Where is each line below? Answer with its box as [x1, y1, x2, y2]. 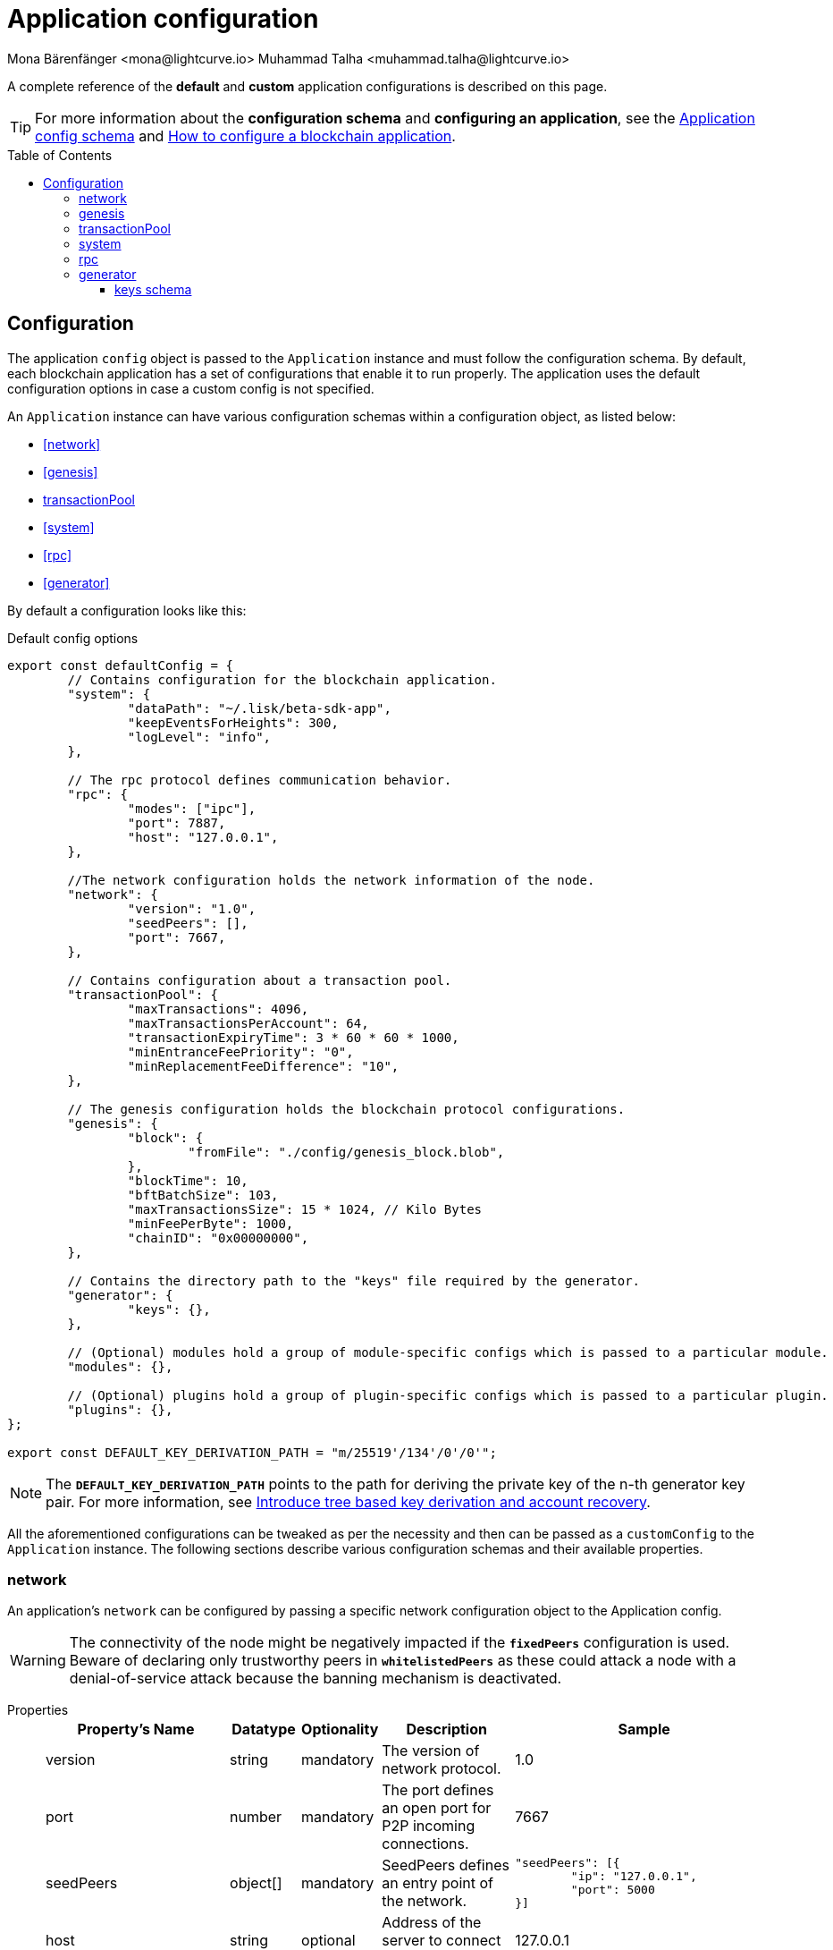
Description [406, 1720, 487, 1739]
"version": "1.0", [127, 901, 257, 916]
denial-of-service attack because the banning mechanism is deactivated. [69, 1669, 562, 1688]
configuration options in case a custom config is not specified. [7, 380, 374, 396]
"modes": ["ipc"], [127, 801, 257, 816]
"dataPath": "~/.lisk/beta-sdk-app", [127, 700, 391, 716]
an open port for [382, 1799, 492, 1818]
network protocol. [382, 1759, 501, 1778]
